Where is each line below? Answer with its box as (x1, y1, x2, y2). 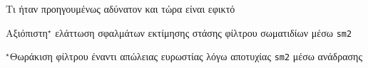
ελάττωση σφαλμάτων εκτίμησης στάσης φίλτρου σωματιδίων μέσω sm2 (55, 25, 352, 40)
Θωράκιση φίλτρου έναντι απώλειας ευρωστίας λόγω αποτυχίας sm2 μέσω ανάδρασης (9, 49, 362, 64)
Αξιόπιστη (6, 25, 48, 40)
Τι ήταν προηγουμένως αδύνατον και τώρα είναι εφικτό (6, 1, 235, 16)
